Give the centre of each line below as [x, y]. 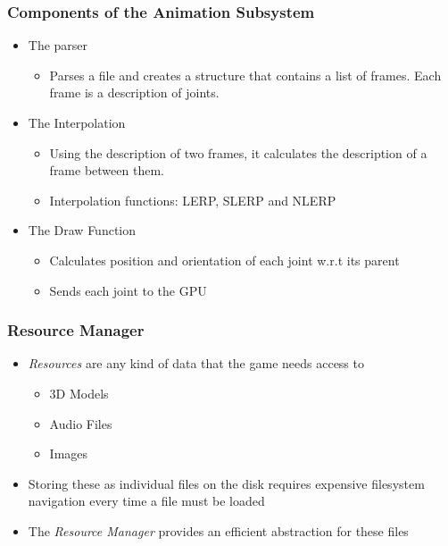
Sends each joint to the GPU [128, 290]
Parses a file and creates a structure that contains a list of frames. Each [245, 75]
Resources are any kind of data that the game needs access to [196, 363]
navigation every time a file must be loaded [146, 501]
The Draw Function [82, 230]
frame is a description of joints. [134, 92]
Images [69, 454]
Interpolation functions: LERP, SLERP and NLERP [193, 200]
